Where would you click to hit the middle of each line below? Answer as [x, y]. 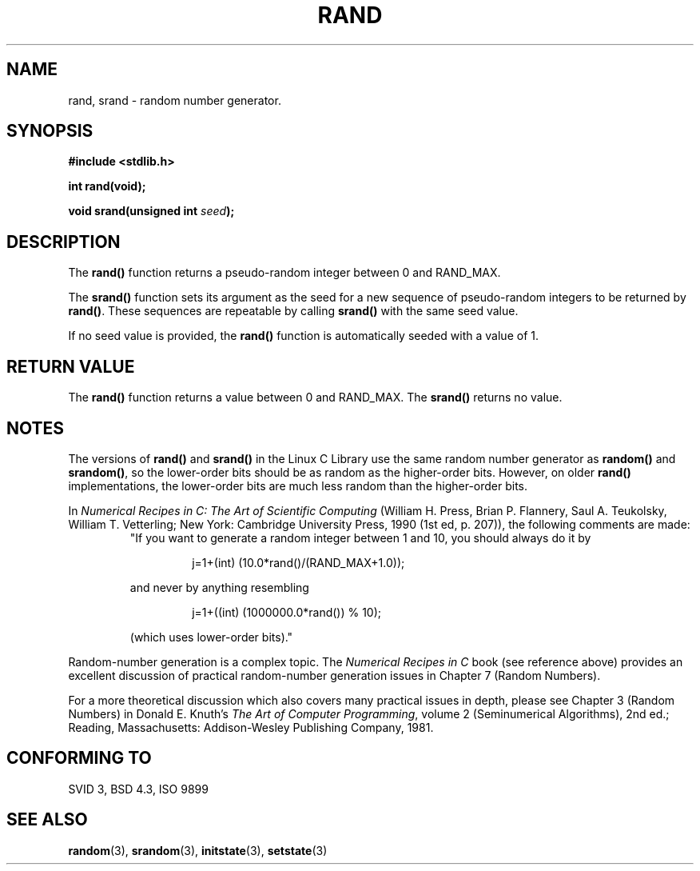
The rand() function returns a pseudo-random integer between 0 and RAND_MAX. [284, 273]
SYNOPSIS [50, 131]
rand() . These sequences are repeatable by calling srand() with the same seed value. [293, 311]
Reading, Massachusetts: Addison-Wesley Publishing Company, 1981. [251, 727]
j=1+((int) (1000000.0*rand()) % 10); [287, 612]
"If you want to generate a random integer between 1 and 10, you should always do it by [360, 537]
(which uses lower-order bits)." [211, 637]
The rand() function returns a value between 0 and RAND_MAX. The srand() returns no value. [315, 398]
